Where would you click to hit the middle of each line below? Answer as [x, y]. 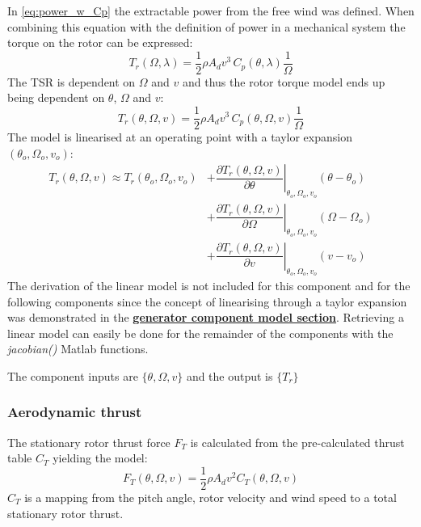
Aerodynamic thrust [75, 412]
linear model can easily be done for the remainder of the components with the [200, 333]
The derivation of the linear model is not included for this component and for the [209, 285]
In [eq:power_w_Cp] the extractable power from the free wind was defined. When [211, 11]
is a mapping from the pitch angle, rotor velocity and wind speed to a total [210, 497]
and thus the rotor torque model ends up [284, 81]
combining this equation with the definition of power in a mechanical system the [206, 26]
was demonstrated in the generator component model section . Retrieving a [206, 317]
